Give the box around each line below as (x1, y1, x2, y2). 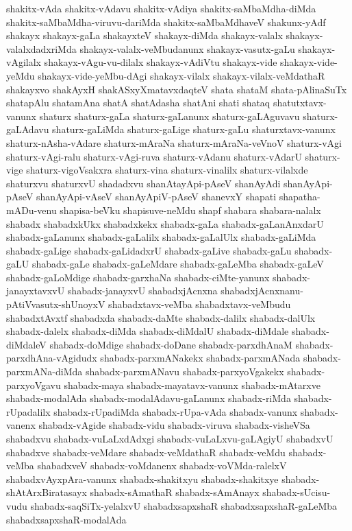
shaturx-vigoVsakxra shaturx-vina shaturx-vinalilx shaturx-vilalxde (26, 163, 308, 177)
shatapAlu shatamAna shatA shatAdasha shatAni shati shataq (6, 95, 271, 110)
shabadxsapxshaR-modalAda (6, 512, 127, 526)
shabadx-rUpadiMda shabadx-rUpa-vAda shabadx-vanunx (53, 404, 298, 418)
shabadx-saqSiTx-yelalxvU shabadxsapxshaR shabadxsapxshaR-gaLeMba (30, 498, 338, 512)
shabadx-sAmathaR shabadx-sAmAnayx (90, 485, 260, 499)
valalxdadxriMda (6, 41, 77, 56)
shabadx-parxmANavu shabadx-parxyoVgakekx (85, 364, 284, 379)
